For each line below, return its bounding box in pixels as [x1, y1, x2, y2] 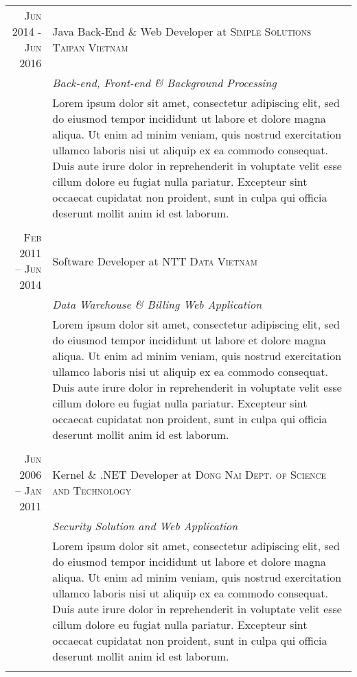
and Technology [52, 482, 131, 498]
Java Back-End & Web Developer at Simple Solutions [52, 23, 312, 39]
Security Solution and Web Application [52, 518, 238, 534]
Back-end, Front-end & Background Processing [52, 75, 277, 91]
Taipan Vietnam [52, 39, 128, 55]
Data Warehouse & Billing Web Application [52, 296, 262, 312]
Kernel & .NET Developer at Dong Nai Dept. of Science [52, 466, 326, 482]
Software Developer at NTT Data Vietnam [52, 252, 257, 269]
